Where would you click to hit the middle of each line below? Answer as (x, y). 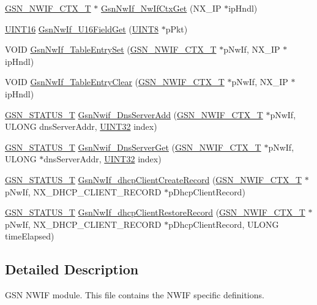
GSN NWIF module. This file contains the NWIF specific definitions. (135, 295)
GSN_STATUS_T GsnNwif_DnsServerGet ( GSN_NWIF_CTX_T (133, 147)
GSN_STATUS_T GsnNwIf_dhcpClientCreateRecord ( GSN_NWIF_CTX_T (154, 179)
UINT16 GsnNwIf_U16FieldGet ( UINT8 (82, 28)
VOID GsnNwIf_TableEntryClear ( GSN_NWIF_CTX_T (115, 82)
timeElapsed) (30, 236)
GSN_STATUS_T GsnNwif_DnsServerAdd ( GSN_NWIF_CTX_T (134, 114)
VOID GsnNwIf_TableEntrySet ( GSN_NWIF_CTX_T (111, 49)
